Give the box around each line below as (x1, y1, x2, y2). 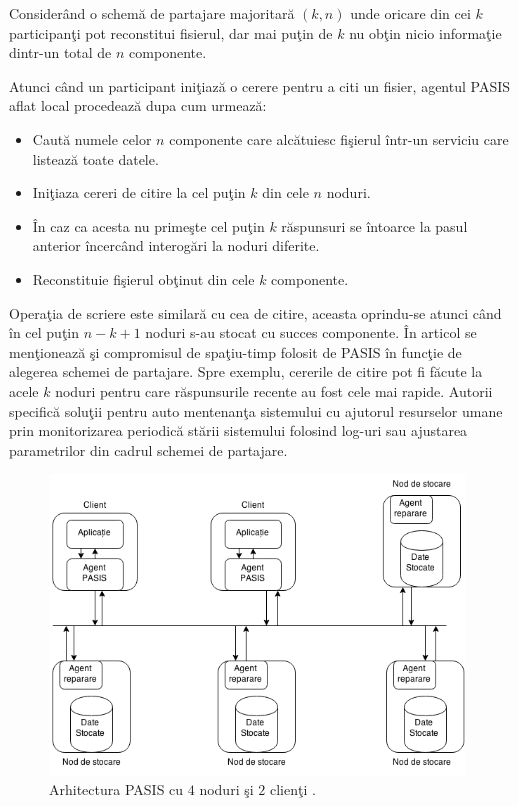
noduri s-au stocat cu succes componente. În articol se (145, 322, 477, 343)
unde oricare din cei (350, 3, 471, 23)
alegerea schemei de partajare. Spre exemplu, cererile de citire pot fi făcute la (9, 361, 483, 382)
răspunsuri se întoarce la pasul (281, 215, 468, 236)
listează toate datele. (32, 148, 159, 169)
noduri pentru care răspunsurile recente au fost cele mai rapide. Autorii (55, 380, 493, 401)
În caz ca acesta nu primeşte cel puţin (32, 215, 265, 236)
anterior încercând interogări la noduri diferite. (32, 235, 320, 256)
